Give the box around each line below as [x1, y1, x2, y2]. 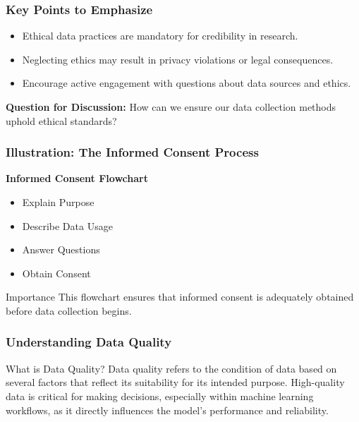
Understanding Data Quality [6, 333, 172, 351]
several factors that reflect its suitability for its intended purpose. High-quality [6, 375, 345, 390]
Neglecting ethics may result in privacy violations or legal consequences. [22, 52, 334, 66]
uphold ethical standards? [6, 113, 117, 128]
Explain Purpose [22, 195, 95, 209]
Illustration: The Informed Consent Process [6, 143, 259, 161]
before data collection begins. [6, 303, 132, 318]
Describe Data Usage [22, 218, 113, 233]
